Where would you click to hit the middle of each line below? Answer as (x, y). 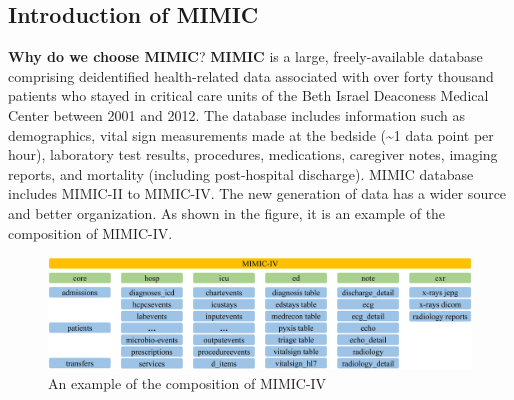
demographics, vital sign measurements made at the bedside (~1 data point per (251, 134)
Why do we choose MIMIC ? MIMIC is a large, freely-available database (245, 56)
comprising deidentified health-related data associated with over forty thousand (251, 75)
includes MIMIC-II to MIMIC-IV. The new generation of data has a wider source (257, 193)
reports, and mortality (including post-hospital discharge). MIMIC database (241, 173)
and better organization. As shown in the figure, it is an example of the (227, 212)
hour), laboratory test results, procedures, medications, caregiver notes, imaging (253, 154)
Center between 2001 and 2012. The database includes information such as (236, 114)
